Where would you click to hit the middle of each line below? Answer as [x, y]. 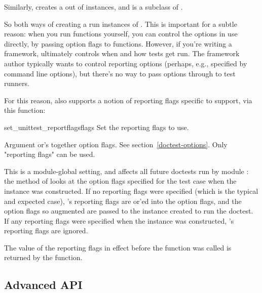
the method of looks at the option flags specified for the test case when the [120, 181]
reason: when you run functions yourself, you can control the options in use [121, 34]
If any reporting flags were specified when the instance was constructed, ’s [119, 220]
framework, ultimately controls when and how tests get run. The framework [122, 53]
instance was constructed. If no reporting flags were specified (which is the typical [131, 191]
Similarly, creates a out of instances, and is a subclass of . [93, 7]
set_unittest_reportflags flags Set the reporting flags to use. [97, 127]
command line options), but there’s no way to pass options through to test [120, 73]
